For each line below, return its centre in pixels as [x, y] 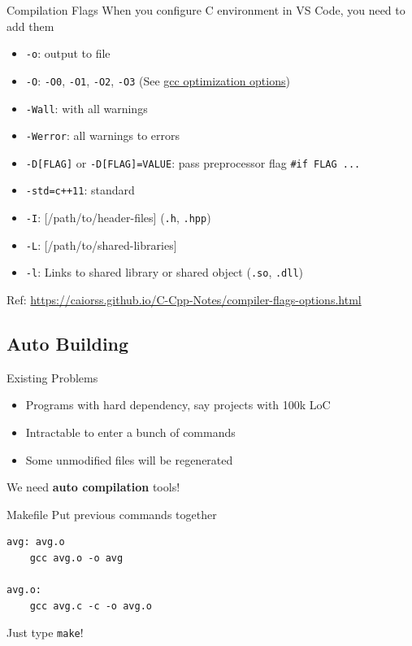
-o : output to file [68, 53]
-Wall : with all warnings [87, 108]
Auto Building [68, 344]
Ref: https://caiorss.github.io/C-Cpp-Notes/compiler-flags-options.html [184, 300]
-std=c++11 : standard [80, 190]
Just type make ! [45, 633]
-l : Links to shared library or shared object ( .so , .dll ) [165, 272]
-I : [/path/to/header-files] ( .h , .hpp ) [118, 218]
